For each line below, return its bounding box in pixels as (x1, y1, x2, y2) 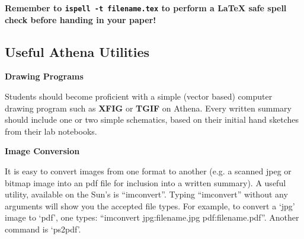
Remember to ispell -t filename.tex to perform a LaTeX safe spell (5, 2, 287, 14)
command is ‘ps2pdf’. (5, 222, 81, 235)
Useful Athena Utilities (5, 42, 150, 60)
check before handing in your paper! (5, 13, 156, 26)
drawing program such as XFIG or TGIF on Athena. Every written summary (5, 101, 292, 114)
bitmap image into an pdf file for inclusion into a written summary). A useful (5, 176, 286, 189)
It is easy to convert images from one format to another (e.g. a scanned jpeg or (5, 165, 292, 177)
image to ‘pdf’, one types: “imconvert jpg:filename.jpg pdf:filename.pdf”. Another (5, 211, 299, 224)
